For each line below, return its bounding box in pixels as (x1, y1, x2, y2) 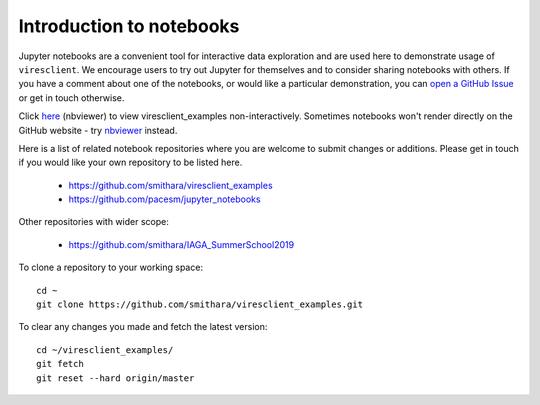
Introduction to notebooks (18, 15, 240, 37)
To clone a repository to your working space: (18, 261, 204, 274)
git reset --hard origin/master (36, 372, 195, 384)
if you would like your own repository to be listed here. (18, 156, 243, 169)
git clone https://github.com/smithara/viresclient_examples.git (36, 299, 364, 310)
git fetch (36, 358, 84, 370)
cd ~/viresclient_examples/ (36, 344, 174, 355)
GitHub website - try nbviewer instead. (18, 124, 178, 136)
